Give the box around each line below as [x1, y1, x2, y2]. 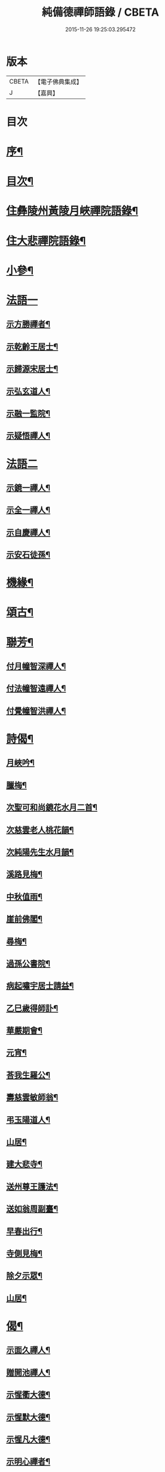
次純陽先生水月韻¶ [6, 847, 74, 857]
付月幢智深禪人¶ [6, 661, 66, 672]
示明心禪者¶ [6, 1456, 51, 1467]
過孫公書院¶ [6, 958, 51, 969]
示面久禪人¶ [6, 1345, 51, 1355]
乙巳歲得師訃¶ [6, 1003, 59, 1013]
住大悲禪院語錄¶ [6, 234, 86, 248]
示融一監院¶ [6, 408, 51, 418]
